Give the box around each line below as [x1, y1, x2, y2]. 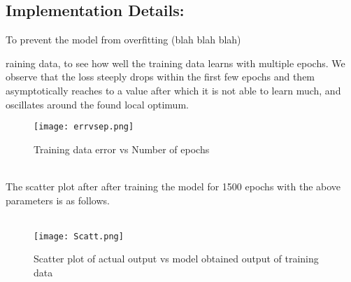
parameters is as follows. [6, 192, 110, 207]
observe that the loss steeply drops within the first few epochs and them [6, 69, 315, 84]
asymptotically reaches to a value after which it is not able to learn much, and [6, 83, 341, 97]
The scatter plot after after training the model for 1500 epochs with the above [6, 179, 341, 194]
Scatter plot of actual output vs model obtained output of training [34, 251, 319, 266]
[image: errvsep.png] [34, 122, 134, 132]
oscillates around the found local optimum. [6, 97, 189, 111]
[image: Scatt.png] [34, 231, 124, 241]
